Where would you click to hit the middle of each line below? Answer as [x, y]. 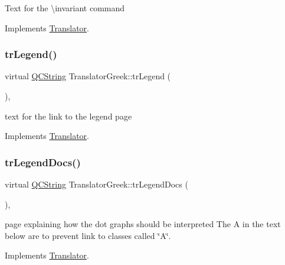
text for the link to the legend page [68, 116]
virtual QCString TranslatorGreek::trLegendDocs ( [96, 184]
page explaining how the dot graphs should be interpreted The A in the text [143, 224]
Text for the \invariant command [65, 8]
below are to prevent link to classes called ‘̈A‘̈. [88, 235]
